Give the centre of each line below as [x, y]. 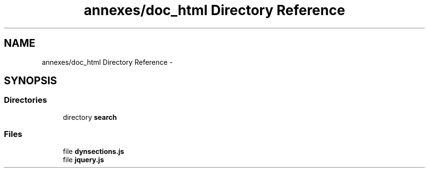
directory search [90, 117]
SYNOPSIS [31, 81]
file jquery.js [83, 159]
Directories [25, 100]
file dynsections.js [94, 151]
